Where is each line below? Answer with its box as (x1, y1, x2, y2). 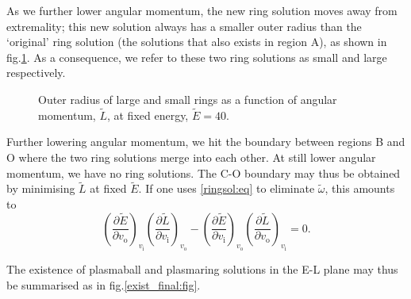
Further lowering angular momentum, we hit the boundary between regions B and (6, 133, 405, 150)
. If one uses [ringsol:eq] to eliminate (138, 180, 315, 197)
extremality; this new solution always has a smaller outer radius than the (6, 17, 362, 34)
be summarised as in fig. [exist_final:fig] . (6, 276, 201, 293)
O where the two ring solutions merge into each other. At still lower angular (6, 148, 376, 165)
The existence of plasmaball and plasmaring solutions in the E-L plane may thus (6, 261, 398, 277)
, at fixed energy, (106, 106, 189, 123)
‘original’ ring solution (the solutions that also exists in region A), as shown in (6, 33, 387, 50)
